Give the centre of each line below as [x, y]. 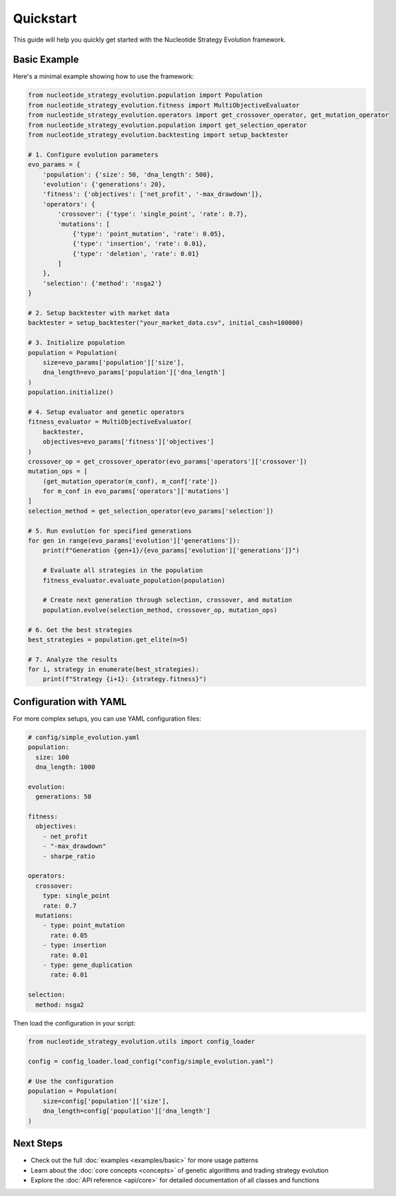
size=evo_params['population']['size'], [114, 362]
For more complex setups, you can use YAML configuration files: [107, 719]
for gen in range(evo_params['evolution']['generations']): [134, 541]
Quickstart [45, 18]
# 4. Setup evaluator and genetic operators [106, 412]
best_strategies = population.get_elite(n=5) [108, 639]
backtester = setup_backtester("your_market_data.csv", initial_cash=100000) [166, 323]
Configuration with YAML [70, 701]
